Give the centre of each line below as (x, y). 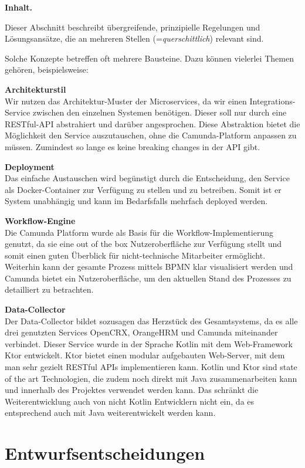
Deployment (30, 166)
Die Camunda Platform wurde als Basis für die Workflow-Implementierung (139, 232)
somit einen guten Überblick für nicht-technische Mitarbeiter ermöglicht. (135, 255)
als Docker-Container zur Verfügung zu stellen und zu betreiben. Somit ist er (143, 189)
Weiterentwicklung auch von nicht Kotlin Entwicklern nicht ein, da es (130, 401)
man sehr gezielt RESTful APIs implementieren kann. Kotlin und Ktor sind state (151, 367)
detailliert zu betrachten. (49, 289)
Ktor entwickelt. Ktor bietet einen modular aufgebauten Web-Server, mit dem (145, 355)
